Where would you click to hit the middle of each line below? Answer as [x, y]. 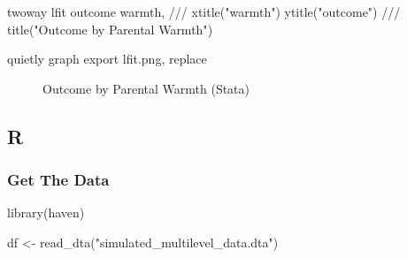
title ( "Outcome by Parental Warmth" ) [110, 29]
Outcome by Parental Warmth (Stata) [146, 88]
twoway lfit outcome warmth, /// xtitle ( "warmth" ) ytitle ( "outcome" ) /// [204, 11]
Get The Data [58, 180]
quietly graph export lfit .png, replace [107, 59]
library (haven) [46, 212]
